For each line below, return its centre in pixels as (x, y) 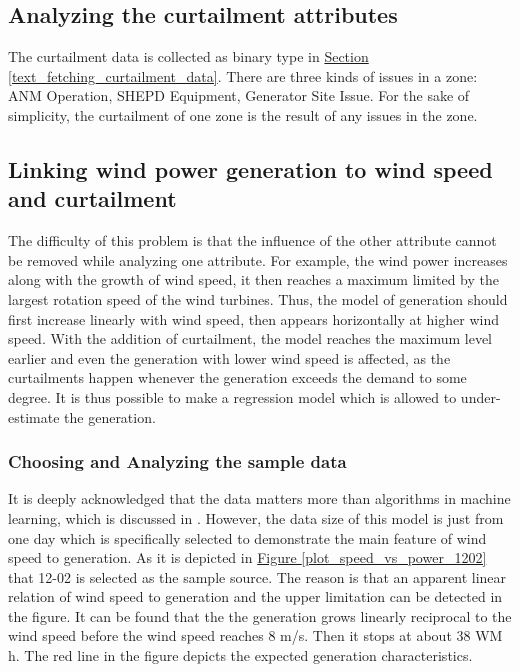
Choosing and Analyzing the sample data (177, 461)
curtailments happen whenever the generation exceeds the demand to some (237, 377)
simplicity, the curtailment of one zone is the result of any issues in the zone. (243, 114)
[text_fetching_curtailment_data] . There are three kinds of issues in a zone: (243, 75)
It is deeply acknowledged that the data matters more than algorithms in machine (259, 498)
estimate (34, 416)
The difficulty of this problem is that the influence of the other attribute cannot (252, 240)
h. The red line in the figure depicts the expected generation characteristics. (240, 655)
